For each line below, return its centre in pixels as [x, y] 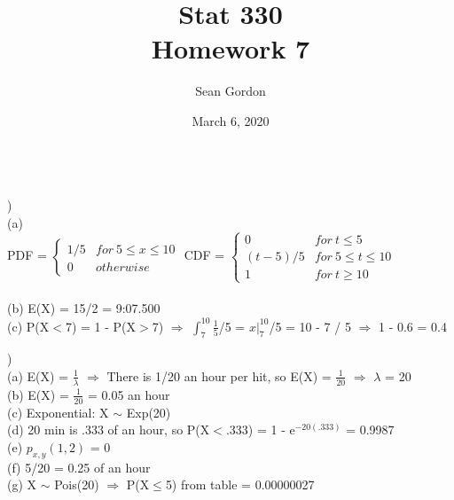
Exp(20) [149, 412]
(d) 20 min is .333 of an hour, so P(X [109, 430]
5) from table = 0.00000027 [240, 484]
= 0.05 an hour [129, 394]
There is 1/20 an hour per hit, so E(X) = [219, 375]
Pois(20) [77, 484]
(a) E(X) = [38, 375]
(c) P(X [28, 326]
